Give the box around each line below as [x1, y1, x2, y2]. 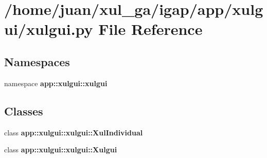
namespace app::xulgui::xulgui [4, 77, 108, 88]
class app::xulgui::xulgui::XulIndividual [4, 127, 143, 137]
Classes [4, 103, 43, 118]
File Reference [98, 18, 203, 39]
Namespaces [4, 53, 70, 69]
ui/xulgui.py [4, 18, 93, 39]
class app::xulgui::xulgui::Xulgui [4, 144, 117, 155]
